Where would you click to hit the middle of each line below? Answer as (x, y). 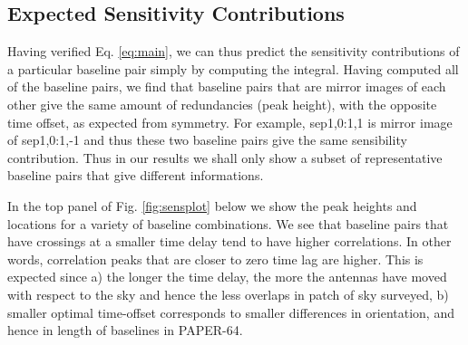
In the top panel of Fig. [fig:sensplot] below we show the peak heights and (212, 205)
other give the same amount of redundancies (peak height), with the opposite (222, 104)
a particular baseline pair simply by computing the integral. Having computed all (233, 68)
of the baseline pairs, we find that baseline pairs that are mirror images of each (227, 86)
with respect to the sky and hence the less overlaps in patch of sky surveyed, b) (228, 294)
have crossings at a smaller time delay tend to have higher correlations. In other (229, 241)
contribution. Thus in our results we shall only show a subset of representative (225, 157)
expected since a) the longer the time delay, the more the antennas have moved (227, 277)
